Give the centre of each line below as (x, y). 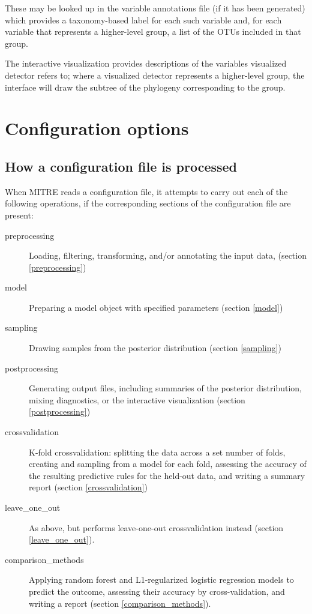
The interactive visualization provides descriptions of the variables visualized (146, 63)
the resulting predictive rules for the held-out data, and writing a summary (167, 475)
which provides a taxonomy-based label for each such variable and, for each (143, 20)
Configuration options (97, 128)
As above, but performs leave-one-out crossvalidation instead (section (156, 527)
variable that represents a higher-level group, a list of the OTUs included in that (153, 32)
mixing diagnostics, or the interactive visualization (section (137, 399)
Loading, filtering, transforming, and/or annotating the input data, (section (168, 255)
